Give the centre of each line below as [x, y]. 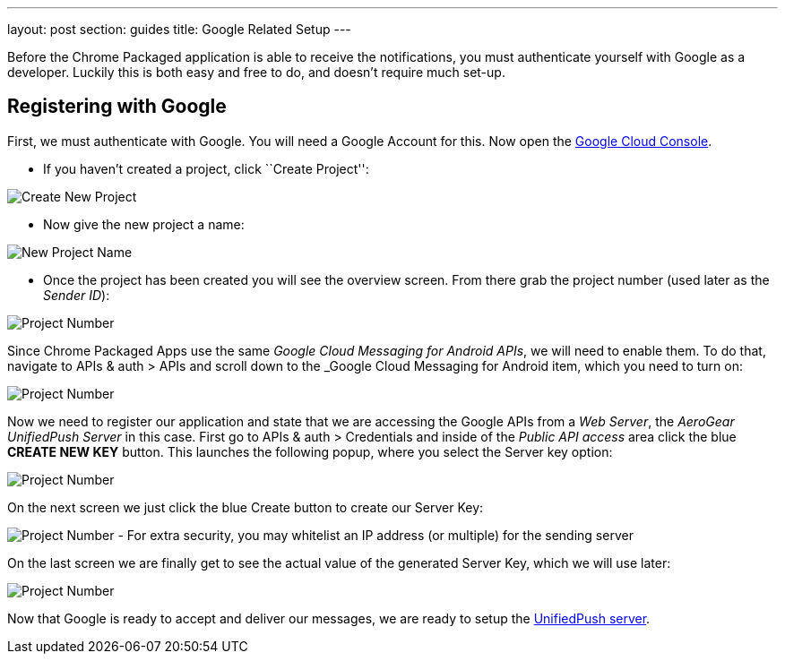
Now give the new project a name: [144, 224]
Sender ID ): [77, 295]
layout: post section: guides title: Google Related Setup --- [179, 29]
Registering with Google [117, 107]
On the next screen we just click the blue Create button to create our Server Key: [246, 507]
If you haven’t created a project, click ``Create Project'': [206, 168]
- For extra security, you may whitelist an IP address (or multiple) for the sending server [375, 535]
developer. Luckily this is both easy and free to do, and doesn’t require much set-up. [256, 72]
